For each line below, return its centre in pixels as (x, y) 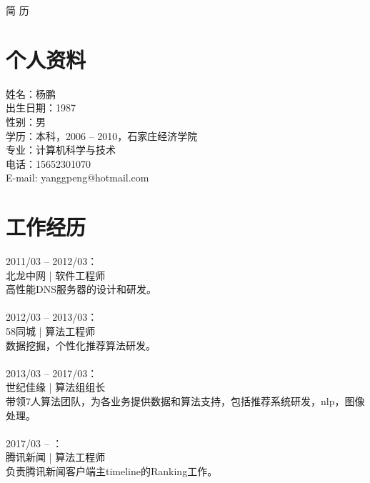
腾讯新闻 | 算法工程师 (56, 457)
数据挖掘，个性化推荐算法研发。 (81, 345)
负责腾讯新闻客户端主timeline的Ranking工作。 (112, 470)
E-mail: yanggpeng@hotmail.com (77, 178)
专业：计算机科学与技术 (61, 150)
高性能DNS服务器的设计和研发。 (81, 289)
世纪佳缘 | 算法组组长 (56, 387)
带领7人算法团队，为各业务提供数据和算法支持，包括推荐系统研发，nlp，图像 (185, 400)
